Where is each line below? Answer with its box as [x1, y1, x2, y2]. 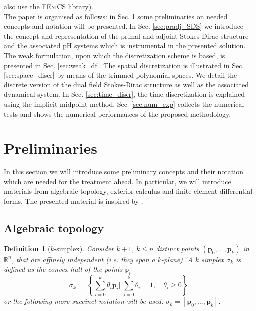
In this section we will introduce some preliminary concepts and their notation [4, 166, 243, 177]
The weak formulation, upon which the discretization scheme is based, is [4, 50, 225, 60]
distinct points [156, 243, 199, 253]
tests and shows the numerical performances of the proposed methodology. [4, 108, 231, 119]
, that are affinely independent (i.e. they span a [11, 254, 155, 264]
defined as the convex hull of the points [4, 264, 123, 274]
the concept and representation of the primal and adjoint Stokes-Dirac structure [4, 30, 249, 41]
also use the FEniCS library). [4, 1, 93, 11]
